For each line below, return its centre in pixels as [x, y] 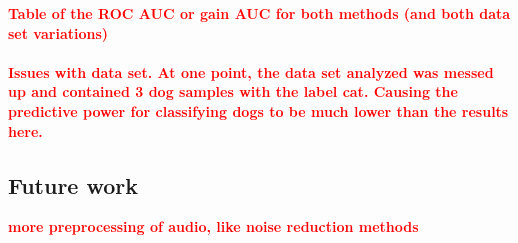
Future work [73, 184]
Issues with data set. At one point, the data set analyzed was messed [251, 71]
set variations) [58, 32]
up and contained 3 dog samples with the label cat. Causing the [233, 91]
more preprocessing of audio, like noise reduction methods [213, 226]
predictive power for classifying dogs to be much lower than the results [258, 110]
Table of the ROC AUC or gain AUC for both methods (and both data [259, 13]
